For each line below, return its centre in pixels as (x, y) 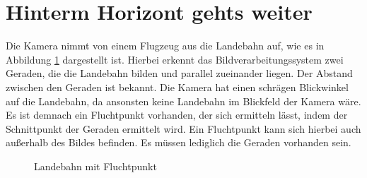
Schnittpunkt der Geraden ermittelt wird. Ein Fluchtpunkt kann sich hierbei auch (183, 128)
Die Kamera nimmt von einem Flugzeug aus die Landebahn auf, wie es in (165, 46)
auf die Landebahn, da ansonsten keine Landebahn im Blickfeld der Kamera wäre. (183, 101)
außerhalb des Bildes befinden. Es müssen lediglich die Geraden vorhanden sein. (179, 142)
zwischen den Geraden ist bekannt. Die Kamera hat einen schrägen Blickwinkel (177, 87)
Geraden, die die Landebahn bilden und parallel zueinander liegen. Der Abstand (179, 73)
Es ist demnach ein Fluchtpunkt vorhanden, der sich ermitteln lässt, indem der (177, 115)
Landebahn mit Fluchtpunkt (95, 166)
